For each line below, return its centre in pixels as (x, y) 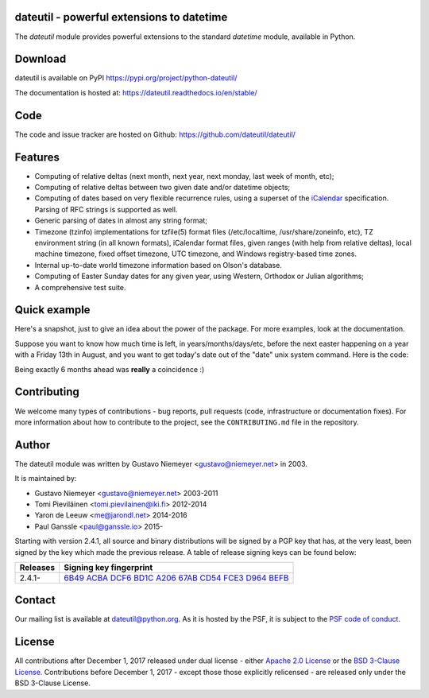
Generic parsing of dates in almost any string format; (121, 221)
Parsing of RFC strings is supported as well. (106, 209)
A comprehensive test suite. (80, 287)
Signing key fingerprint (108, 567)
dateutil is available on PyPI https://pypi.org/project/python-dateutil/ (126, 78)
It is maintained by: (46, 479)
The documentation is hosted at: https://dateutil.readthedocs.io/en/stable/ (136, 92)
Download (41, 59)
